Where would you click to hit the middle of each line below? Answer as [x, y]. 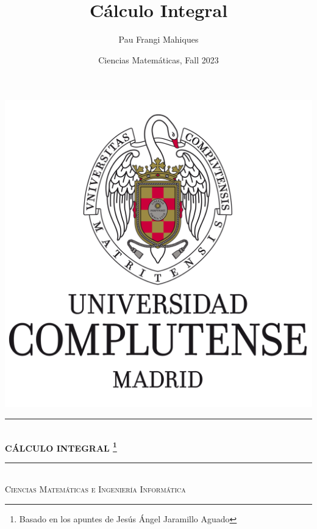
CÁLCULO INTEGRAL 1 [61, 447]
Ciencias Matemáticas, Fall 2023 [158, 59]
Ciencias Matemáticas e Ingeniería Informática [95, 489]
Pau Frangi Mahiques [158, 39]
